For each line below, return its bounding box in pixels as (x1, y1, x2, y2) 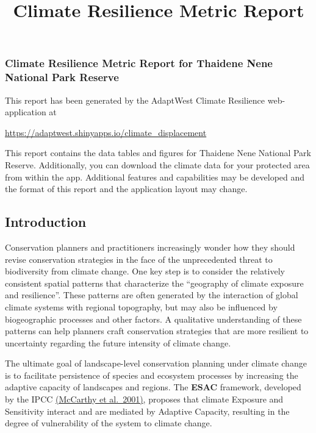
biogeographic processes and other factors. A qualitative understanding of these (5, 312, 302, 325)
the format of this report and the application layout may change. (5, 182, 248, 195)
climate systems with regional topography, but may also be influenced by (5, 300, 278, 313)
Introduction (5, 212, 87, 231)
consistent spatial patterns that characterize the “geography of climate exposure (5, 276, 304, 289)
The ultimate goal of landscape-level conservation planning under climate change (5, 357, 307, 370)
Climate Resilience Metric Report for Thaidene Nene (5, 55, 273, 71)
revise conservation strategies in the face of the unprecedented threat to (5, 252, 273, 265)
